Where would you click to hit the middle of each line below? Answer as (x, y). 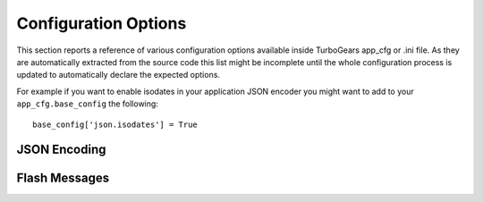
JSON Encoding (61, 150)
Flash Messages (63, 178)
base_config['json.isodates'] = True (115, 124)
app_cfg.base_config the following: (87, 104)
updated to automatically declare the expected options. (119, 75)
